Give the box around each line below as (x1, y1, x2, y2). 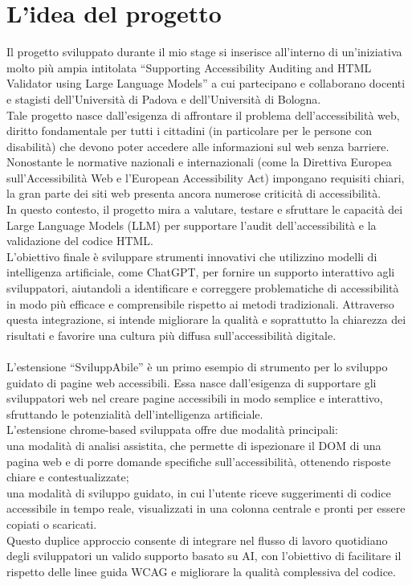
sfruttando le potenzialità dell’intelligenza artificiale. (6, 405, 263, 422)
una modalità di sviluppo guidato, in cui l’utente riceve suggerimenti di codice (6, 484, 391, 501)
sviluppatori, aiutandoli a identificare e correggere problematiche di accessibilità (6, 280, 399, 297)
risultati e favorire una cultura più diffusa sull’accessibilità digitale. (6, 326, 337, 343)
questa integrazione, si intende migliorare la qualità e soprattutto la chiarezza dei (6, 311, 406, 328)
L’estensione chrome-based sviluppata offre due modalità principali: (6, 421, 338, 438)
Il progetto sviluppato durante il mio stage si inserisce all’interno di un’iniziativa (6, 43, 402, 60)
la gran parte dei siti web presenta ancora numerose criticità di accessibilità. (6, 185, 381, 202)
